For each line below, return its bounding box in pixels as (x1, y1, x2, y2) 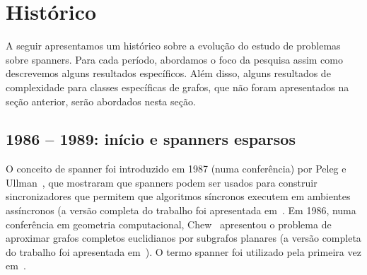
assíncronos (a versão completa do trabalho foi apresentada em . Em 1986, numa (6, 203, 356, 218)
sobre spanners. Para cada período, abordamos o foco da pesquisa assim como (6, 52, 343, 66)
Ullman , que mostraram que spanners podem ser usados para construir (6, 175, 318, 189)
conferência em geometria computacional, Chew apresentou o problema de (6, 216, 332, 231)
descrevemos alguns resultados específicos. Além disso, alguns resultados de (6, 66, 331, 81)
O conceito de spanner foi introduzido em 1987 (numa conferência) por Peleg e (6, 161, 346, 176)
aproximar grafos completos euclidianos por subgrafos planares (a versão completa (6, 230, 361, 245)
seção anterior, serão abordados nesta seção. (6, 93, 196, 108)
